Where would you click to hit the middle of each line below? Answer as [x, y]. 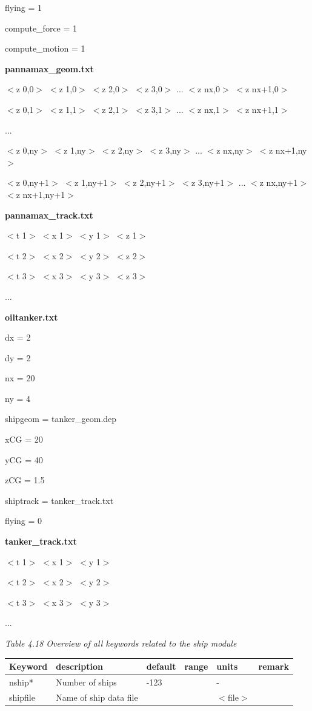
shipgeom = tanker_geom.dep [61, 419]
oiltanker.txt [32, 317]
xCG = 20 [24, 439]
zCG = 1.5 [25, 480]
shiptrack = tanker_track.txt [59, 500]
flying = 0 [24, 521]
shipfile [22, 697]
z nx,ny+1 [279, 182]
